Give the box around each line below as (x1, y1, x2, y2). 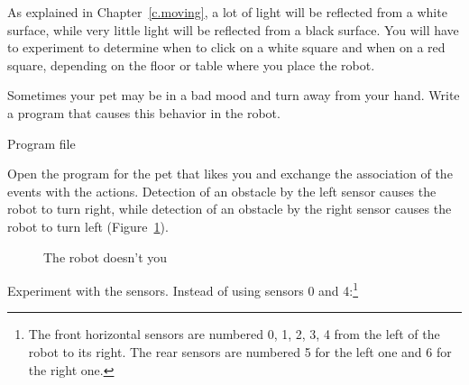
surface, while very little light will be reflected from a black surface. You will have (7, 20, 459, 39)
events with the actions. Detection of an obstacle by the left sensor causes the (7, 181, 437, 200)
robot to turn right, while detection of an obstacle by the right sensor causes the (7, 199, 452, 218)
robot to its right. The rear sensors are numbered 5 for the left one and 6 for (28, 342, 452, 361)
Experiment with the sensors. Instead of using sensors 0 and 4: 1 (7, 279, 359, 299)
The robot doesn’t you (43, 247, 168, 266)
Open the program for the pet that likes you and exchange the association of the (7, 164, 453, 183)
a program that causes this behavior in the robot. (7, 103, 280, 122)
